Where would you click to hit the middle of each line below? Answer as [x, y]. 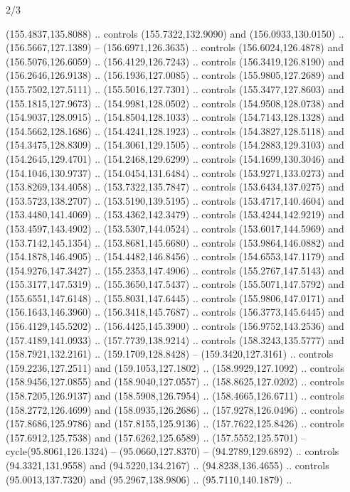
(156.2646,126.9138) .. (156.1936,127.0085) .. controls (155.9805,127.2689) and [175, 75]
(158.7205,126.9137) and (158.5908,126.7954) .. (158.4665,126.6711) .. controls [175, 396]
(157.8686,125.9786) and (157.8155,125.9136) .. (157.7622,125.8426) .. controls [175, 423]
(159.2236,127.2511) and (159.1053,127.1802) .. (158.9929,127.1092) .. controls [175, 367]
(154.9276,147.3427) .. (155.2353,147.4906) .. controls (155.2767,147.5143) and [175, 270]
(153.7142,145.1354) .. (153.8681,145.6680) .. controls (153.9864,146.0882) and [175, 242]
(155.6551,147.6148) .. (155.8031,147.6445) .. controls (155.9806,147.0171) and [175, 298]
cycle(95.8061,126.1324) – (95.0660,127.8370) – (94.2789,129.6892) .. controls [173, 451]
